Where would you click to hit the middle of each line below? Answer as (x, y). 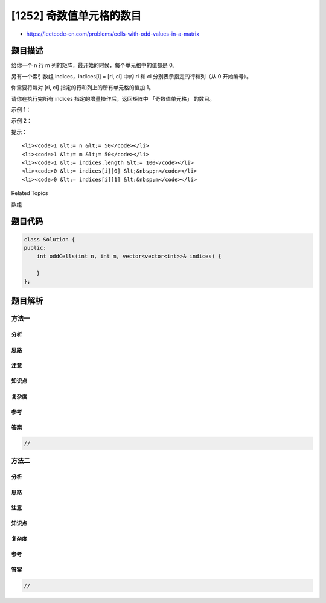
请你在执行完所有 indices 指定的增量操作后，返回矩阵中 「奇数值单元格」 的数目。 (113, 98)
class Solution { (50, 239)
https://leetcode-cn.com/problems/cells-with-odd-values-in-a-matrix (113, 34)
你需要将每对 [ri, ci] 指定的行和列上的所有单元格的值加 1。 (82, 88)
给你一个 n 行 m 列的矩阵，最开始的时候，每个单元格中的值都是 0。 (94, 65)
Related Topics (30, 193)
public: (35, 248)
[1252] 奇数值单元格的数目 (76, 16)
